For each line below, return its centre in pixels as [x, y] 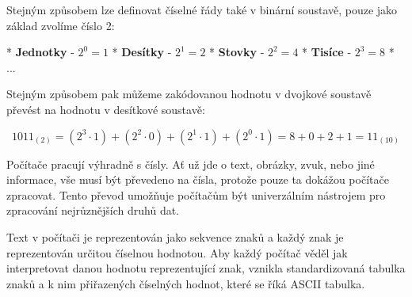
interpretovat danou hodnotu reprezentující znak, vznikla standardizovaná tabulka [206, 268]
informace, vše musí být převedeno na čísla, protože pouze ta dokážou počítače [198, 179]
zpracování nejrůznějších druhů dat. [93, 210]
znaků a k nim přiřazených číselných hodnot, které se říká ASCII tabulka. [186, 283]
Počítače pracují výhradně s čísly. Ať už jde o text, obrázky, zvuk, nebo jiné [191, 164]
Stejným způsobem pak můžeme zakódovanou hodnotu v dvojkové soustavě [189, 94]
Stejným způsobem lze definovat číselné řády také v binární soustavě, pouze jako [202, 10]
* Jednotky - [40, 52]
